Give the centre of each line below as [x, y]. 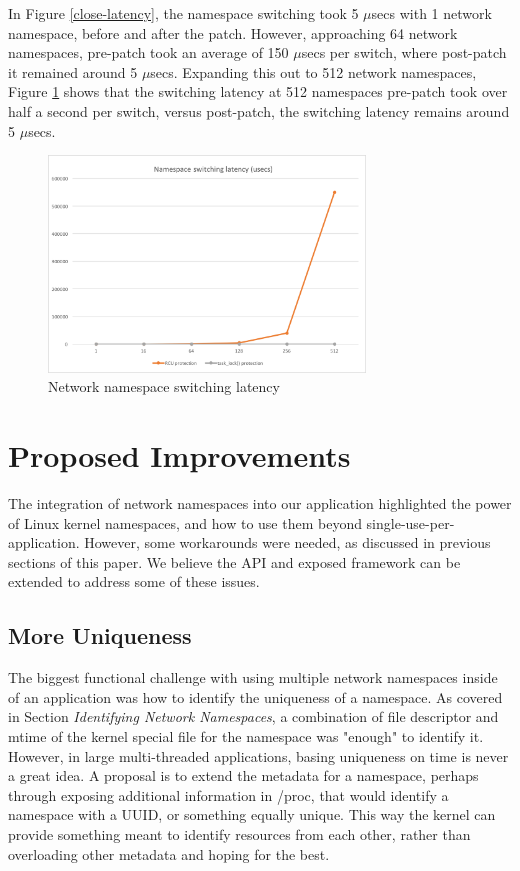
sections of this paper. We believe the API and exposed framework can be [234, 561]
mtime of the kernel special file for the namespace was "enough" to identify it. [246, 735]
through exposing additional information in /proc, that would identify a [228, 794]
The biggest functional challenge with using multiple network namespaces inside [253, 677]
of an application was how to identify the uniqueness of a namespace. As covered [255, 696]
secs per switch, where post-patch [404, 52]
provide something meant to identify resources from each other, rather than [239, 833]
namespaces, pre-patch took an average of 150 [148, 52]
